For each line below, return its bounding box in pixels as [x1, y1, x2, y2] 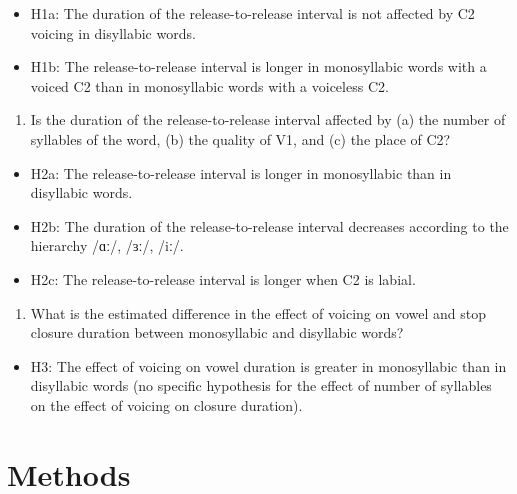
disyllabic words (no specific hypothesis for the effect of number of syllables [30, 375, 492, 396]
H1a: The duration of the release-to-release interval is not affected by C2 [30, 3, 475, 23]
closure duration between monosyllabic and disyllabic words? [30, 322, 404, 343]
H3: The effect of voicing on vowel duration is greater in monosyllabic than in [30, 355, 507, 376]
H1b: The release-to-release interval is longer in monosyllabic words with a [30, 56, 487, 77]
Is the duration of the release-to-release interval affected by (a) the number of [30, 109, 506, 130]
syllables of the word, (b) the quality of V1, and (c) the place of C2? [30, 128, 451, 149]
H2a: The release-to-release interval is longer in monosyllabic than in [30, 162, 452, 183]
